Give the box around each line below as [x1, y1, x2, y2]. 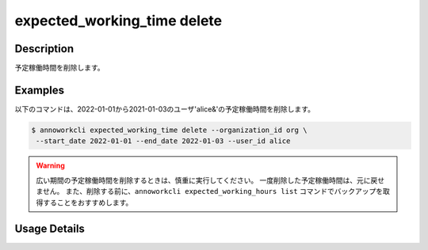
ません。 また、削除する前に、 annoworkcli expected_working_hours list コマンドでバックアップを [36, 187, 384, 196]
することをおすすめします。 [42, 198, 133, 207]
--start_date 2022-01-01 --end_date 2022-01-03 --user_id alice [36, 137, 291, 146]
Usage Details [14, 222, 85, 236]
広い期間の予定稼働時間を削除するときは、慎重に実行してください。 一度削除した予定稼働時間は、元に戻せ [36, 175, 385, 185]
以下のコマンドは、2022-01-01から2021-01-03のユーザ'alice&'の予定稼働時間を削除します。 [14, 104, 315, 114]
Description [14, 42, 75, 55]
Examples [14, 83, 65, 97]
